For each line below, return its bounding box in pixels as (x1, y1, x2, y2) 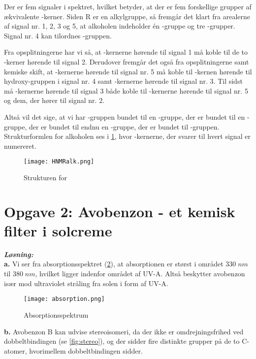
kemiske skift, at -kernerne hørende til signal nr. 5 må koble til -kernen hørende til (4, 66, 252, 76)
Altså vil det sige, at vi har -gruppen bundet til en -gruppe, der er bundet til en (4, 111, 245, 122)
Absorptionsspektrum (24, 309, 89, 320)
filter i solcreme (4, 220, 112, 240)
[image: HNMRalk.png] (24, 158, 95, 165)
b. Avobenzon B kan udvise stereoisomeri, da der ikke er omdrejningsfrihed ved (4, 326, 244, 336)
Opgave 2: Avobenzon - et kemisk (4, 201, 235, 221)
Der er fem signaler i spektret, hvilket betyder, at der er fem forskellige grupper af (4, 1, 252, 11)
